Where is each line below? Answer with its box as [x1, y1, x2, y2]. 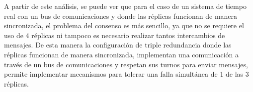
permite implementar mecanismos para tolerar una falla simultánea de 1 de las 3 [4, 69, 249, 79]
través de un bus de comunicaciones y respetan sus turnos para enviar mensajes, [4, 59, 248, 69]
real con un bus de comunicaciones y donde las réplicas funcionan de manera [4, 10, 238, 21]
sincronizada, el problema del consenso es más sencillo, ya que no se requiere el [4, 20, 244, 31]
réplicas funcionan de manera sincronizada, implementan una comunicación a [4, 49, 239, 59]
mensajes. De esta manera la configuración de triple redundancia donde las [4, 40, 232, 50]
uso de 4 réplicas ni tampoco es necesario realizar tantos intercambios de [4, 30, 225, 40]
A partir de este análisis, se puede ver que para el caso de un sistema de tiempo [4, 1, 247, 11]
